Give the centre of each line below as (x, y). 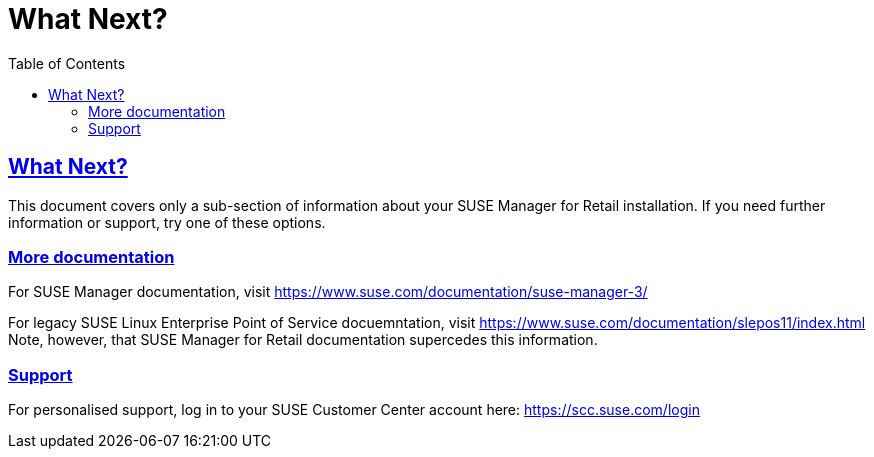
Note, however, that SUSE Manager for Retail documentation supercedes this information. (303, 340)
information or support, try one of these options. (167, 222)
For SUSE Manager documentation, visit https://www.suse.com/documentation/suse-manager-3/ (328, 292)
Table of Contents (67, 63)
